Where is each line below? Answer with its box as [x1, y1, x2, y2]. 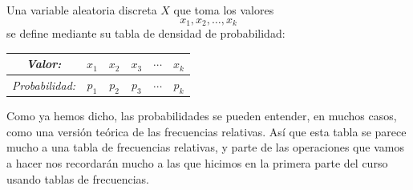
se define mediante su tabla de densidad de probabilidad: [6, 25, 285, 42]
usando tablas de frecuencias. [6, 170, 149, 187]
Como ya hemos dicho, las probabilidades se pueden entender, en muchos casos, [6, 107, 397, 124]
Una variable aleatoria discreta [6, 2, 157, 18]
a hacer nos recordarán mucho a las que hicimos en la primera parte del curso [6, 155, 388, 172]
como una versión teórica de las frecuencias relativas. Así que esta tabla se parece [6, 123, 407, 139]
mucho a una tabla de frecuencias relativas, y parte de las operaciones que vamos [6, 139, 404, 156]
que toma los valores [173, 2, 274, 18]
